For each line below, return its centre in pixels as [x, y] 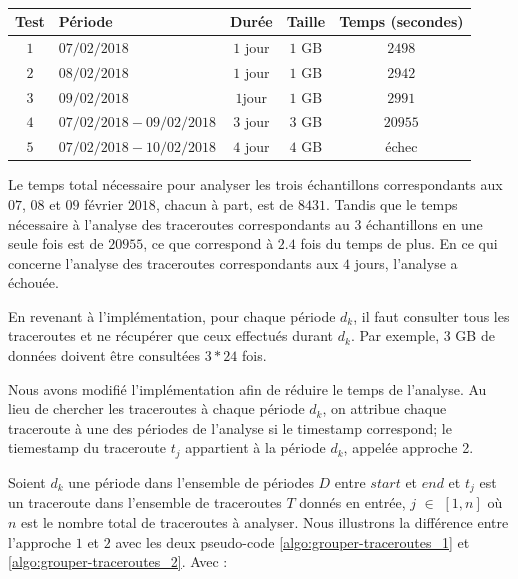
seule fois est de [56, 243]
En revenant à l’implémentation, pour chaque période [172, 315]
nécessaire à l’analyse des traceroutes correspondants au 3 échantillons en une [245, 223]
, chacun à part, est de [224, 203]
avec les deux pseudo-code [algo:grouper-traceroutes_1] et [292, 541]
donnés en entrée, [352, 502]
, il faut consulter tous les [431, 315]
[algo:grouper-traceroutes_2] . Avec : [118, 561]
